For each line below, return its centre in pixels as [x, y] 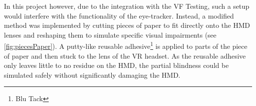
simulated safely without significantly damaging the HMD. [92, 74]
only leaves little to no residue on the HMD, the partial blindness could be [116, 65]
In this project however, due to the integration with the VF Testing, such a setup [127, 6]
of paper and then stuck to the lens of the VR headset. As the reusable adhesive [125, 55]
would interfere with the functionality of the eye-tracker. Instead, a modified [119, 15]
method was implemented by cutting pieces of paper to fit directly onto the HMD [127, 25]
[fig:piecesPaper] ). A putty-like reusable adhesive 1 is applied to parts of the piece [126, 45]
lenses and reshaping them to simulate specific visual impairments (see [110, 34]
